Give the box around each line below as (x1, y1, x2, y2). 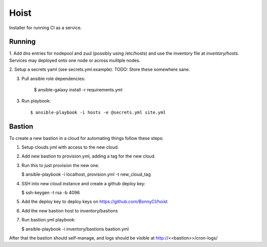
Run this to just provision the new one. (21, 162, 100, 168)
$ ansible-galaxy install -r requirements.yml (34, 87, 123, 93)
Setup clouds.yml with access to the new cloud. (21, 144, 119, 150)
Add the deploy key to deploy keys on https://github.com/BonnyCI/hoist (21, 199, 168, 205)
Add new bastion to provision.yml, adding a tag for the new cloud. (21, 153, 156, 159)
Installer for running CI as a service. (9, 25, 82, 31)
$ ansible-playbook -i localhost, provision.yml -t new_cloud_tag (21, 171, 151, 177)
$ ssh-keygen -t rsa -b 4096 (21, 190, 80, 196)
